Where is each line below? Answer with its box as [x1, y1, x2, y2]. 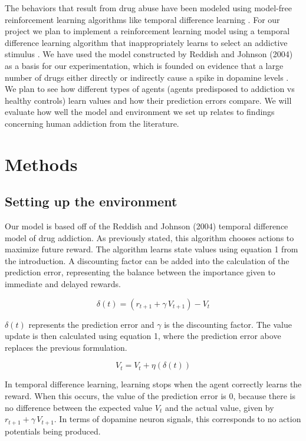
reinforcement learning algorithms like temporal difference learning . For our [5, 13, 280, 25]
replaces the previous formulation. [5, 341, 127, 353]
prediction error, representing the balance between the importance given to [5, 266, 275, 278]
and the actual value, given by [164, 401, 274, 413]
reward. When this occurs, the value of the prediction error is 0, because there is [5, 390, 296, 402]
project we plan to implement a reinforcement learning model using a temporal [5, 25, 290, 37]
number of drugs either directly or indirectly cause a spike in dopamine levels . [5, 71, 289, 83]
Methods [5, 152, 78, 176]
